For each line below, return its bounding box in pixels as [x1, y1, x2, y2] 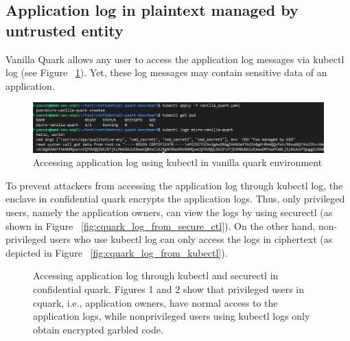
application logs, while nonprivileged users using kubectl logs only [33, 309, 310, 323]
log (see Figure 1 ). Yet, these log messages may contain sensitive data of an [5, 65, 327, 80]
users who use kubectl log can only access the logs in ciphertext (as [49, 232, 333, 246]
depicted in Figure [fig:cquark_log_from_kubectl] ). [5, 245, 228, 259]
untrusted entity [5, 19, 124, 40]
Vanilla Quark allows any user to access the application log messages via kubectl [5, 51, 345, 66]
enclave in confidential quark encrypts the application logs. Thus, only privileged [5, 191, 345, 206]
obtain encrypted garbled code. [33, 322, 163, 336]
